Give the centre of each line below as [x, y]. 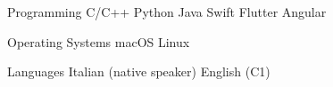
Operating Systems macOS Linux [99, 41]
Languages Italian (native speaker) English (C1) [139, 71]
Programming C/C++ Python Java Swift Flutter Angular [167, 12]
